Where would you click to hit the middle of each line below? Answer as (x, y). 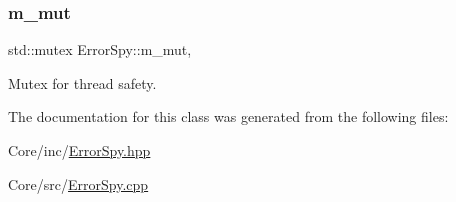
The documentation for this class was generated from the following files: (228, 116)
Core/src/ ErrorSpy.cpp (78, 183)
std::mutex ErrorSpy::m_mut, (100, 49)
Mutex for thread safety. (82, 82)
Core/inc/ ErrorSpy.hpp (79, 150)
